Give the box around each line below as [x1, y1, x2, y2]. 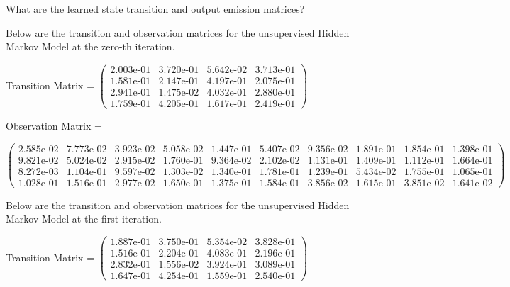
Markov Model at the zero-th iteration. [6, 39, 175, 54]
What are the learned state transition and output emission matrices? [6, 1, 305, 16]
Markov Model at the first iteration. [6, 211, 162, 226]
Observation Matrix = [6, 118, 102, 133]
